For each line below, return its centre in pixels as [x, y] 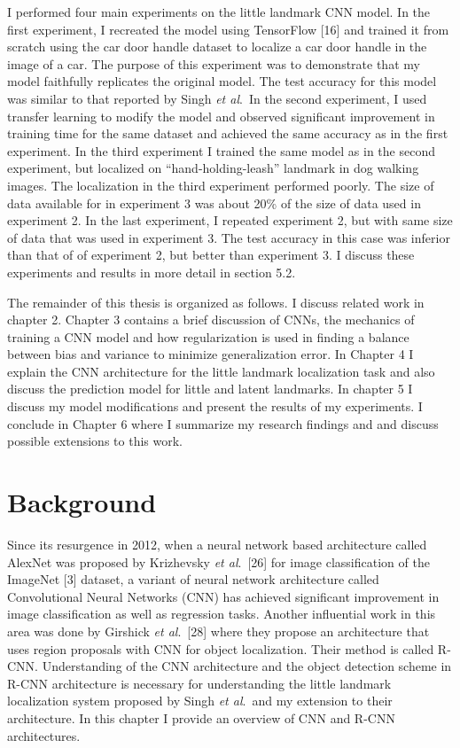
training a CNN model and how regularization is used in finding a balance [208, 336]
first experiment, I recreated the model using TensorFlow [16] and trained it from [228, 29]
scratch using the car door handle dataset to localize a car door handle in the [217, 47]
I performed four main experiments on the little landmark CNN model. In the [219, 12]
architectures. [44, 735]
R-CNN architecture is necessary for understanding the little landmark [199, 683]
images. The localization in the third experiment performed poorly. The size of [221, 185]
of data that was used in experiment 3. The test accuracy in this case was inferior [229, 237]
